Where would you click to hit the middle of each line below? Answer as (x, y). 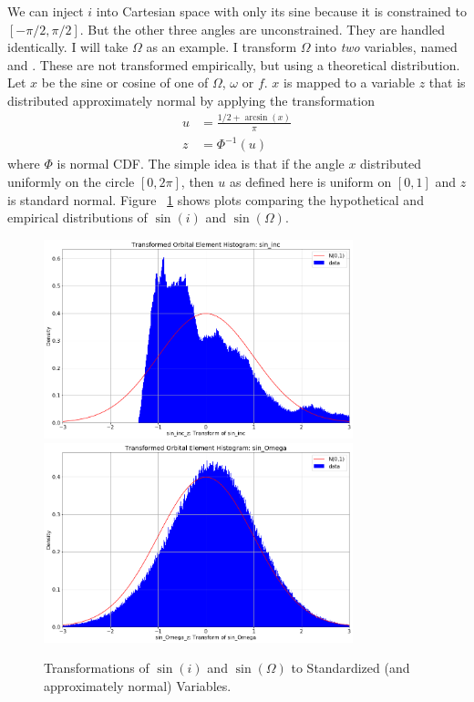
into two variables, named (386, 47)
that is (447, 83)
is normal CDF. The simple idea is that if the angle (201, 164)
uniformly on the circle (71, 181)
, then (197, 181)
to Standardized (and (350, 668)
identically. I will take (68, 47)
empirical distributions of (77, 217)
